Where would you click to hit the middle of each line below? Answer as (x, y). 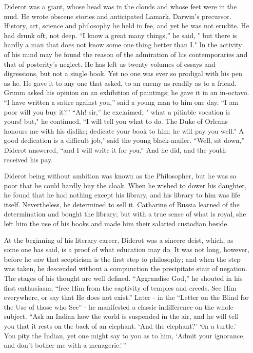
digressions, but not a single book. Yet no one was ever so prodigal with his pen (123, 73)
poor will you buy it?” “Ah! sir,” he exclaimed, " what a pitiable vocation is (117, 111)
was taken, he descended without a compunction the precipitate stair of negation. (126, 268)
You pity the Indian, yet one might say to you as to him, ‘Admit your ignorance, (125, 335)
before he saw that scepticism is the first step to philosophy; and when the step (122, 259)
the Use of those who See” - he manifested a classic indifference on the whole (119, 306)
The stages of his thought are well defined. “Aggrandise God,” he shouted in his (123, 278)
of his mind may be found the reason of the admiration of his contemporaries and (126, 54)
